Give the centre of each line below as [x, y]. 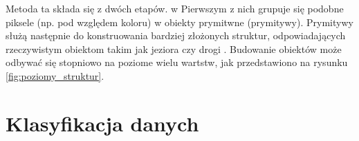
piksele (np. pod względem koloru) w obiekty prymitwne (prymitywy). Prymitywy [179, 22]
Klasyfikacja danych [102, 123]
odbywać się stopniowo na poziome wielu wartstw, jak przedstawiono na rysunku [177, 62]
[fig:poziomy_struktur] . [55, 75]
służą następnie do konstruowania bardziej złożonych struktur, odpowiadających [176, 35]
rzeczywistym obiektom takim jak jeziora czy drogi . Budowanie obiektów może [174, 48]
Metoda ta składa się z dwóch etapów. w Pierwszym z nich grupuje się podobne [175, 8]
